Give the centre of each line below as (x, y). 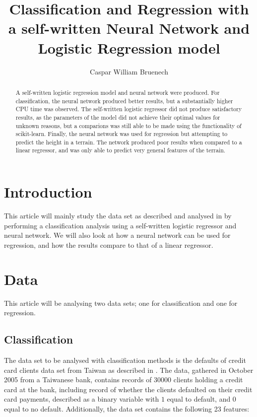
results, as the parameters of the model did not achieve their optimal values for (118, 117)
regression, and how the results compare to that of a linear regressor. (109, 244)
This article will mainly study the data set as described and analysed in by (118, 216)
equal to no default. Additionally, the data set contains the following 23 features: (127, 408)
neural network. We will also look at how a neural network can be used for (117, 235)
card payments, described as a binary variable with (82, 399)
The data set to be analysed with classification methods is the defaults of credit (125, 360)
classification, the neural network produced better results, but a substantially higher (124, 101)
